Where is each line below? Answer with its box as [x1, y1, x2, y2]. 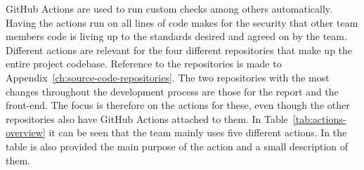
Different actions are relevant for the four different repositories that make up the [6, 42, 353, 57]
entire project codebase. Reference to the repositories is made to [6, 56, 282, 71]
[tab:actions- [292, 111, 346, 126]
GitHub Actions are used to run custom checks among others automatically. [6, 1, 332, 15]
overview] [6, 125, 46, 140]
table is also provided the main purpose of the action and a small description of [6, 138, 349, 153]
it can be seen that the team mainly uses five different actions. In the [48, 125, 347, 140]
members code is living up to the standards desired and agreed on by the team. [6, 29, 347, 44]
